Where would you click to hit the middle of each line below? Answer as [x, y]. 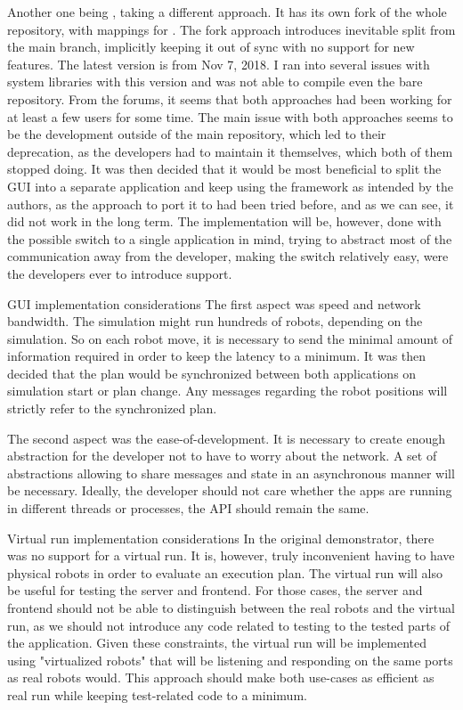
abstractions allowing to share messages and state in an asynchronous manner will [231, 473]
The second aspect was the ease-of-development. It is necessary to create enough [227, 438]
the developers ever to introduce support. [120, 273]
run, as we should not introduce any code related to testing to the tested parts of [229, 625]
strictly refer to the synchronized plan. [112, 408]
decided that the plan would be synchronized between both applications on [212, 373]
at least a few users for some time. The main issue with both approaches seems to [230, 116]
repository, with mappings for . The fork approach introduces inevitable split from [231, 29]
